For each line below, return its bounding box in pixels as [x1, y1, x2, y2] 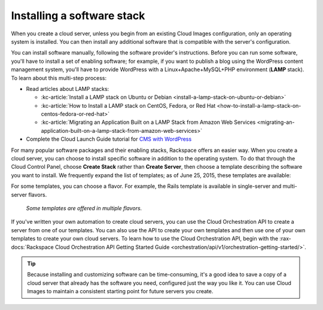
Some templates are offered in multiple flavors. [26, 204, 142, 212]
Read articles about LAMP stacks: [26, 85, 109, 92]
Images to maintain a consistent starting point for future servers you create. [27, 288, 214, 295]
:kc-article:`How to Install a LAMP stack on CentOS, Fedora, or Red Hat [41, 102, 216, 109]
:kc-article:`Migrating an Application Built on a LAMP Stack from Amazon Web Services [41, 118, 256, 126]
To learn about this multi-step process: [11, 74, 107, 81]
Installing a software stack [11, 9, 145, 22]
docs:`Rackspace [11, 243, 54, 251]
